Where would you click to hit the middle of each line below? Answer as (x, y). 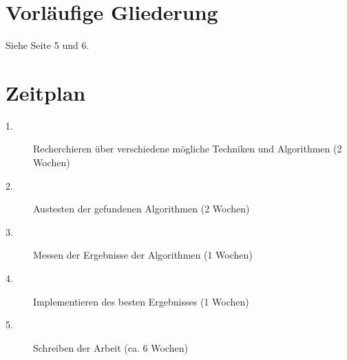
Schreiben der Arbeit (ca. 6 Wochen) (111, 347)
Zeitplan (46, 92)
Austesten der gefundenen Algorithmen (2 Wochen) (141, 209)
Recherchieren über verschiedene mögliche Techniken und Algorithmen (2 (188, 149)
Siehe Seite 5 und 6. (48, 45)
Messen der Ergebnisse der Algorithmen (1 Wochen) (143, 255)
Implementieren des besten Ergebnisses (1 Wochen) (141, 301)
